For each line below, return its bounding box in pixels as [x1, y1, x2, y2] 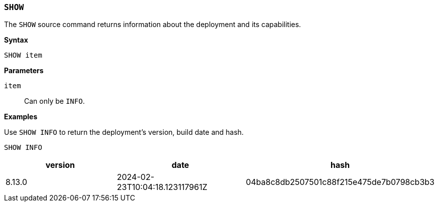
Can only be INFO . [24, 97, 85, 106]
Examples [4, 112, 38, 121]
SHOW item [4, 51, 42, 60]
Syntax [4, 36, 28, 45]
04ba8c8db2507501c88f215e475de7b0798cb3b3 [246, 177, 434, 187]
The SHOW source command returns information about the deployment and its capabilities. [4, 20, 301, 29]
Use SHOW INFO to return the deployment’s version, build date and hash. [4, 128, 244, 137]
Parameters [4, 66, 44, 75]
